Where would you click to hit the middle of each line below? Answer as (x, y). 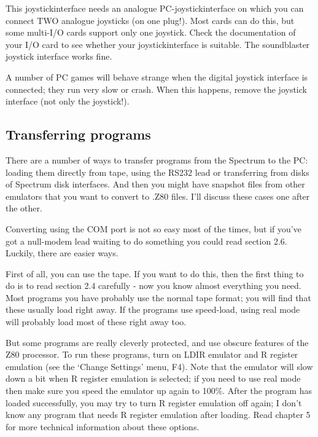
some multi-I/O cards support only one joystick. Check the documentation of (151, 32)
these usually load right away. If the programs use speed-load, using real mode (153, 309)
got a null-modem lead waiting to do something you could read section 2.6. (146, 241)
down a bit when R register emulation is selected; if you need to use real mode (153, 378)
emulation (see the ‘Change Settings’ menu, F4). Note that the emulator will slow (159, 366)
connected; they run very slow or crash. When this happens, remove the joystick (156, 89)
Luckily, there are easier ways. (62, 253)
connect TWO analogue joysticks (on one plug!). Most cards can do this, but (150, 20)
